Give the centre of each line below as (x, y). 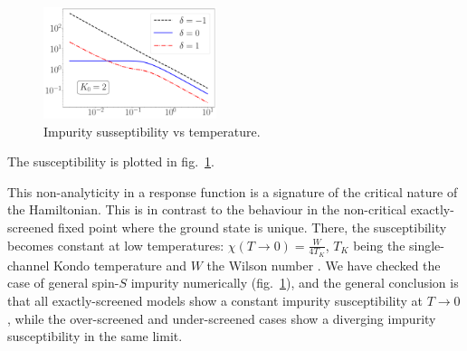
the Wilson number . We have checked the (324, 265)
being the (379, 245)
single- (427, 245)
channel (29, 265)
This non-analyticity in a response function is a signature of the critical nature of (233, 191)
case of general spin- (63, 283)
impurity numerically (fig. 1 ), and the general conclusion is (295, 283)
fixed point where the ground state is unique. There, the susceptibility (253, 227)
